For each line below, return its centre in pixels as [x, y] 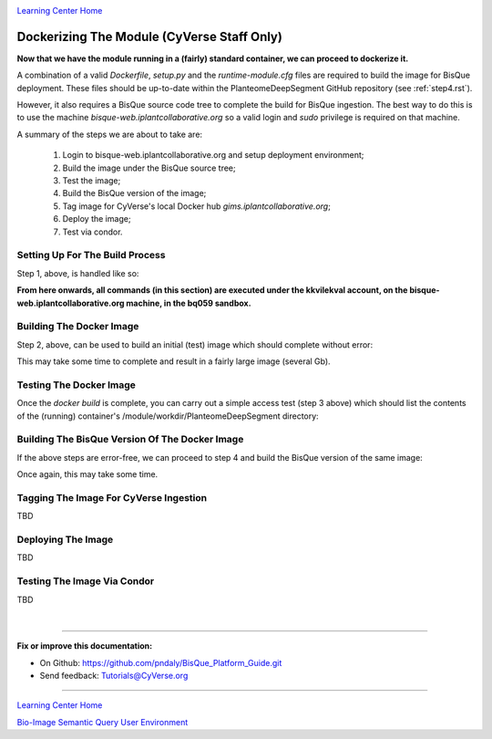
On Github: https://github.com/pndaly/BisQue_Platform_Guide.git [161, 662]
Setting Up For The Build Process [91, 255]
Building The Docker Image [78, 327]
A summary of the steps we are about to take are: [110, 134]
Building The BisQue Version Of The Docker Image [130, 440]
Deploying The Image [65, 540]
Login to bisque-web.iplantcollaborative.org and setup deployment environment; [213, 155]
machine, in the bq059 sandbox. [189, 303]
